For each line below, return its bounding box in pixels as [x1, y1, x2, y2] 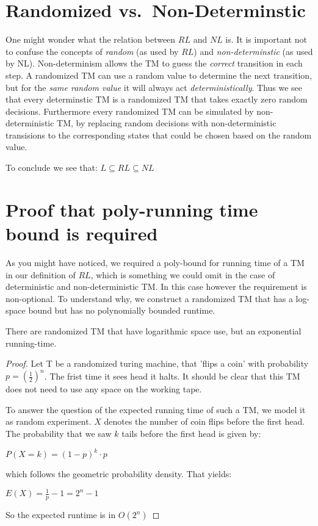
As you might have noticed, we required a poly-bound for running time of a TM [5, 256, 305, 268]
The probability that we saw [5, 427, 112, 439]
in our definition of [5, 268, 76, 281]
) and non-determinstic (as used [193, 45, 313, 57]
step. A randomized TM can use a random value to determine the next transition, [5, 68, 313, 81]
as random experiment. [5, 415, 92, 428]
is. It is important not [225, 33, 307, 46]
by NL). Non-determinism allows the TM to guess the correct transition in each [5, 57, 303, 70]
